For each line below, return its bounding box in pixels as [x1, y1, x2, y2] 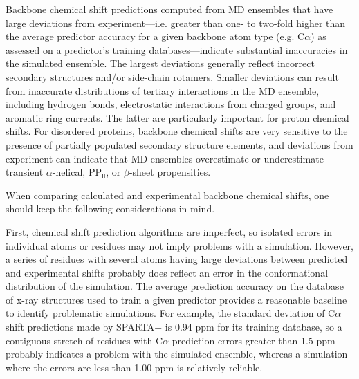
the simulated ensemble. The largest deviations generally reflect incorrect [6, 56, 315, 71]
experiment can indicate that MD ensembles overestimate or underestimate [6, 151, 324, 165]
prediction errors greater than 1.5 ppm [172, 333, 335, 347]
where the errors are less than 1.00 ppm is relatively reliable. [6, 360, 263, 374]
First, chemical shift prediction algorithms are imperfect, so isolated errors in [6, 224, 332, 239]
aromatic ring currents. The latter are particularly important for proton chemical [6, 110, 349, 124]
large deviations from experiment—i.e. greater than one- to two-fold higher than [6, 15, 346, 30]
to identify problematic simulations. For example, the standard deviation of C [6, 306, 335, 320]
